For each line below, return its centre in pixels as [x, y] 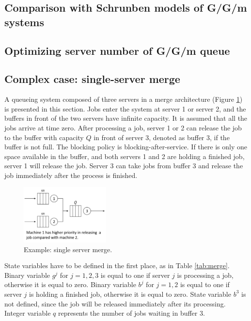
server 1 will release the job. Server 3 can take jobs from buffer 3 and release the [124, 166]
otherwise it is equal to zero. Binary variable [70, 284]
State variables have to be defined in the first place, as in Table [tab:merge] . [117, 265]
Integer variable [28, 313]
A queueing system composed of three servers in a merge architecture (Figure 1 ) [124, 99]
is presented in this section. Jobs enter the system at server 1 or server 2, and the [125, 108]
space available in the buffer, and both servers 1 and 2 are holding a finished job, [125, 156]
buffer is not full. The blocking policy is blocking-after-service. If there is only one [126, 147]
